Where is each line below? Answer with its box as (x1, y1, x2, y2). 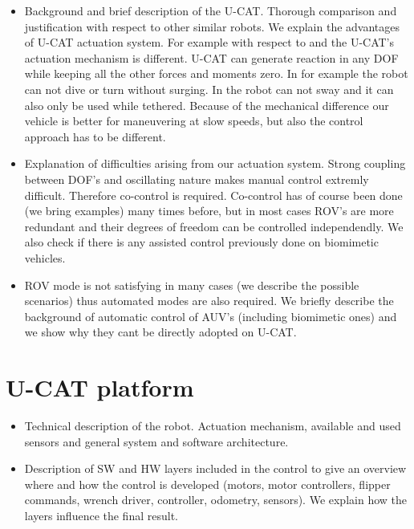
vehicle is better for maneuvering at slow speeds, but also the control (24, 112, 363, 129)
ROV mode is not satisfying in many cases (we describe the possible (24, 276, 359, 293)
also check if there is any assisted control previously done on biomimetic (24, 234, 379, 250)
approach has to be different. (24, 128, 166, 144)
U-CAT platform (6, 371, 194, 404)
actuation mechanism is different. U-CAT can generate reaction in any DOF (24, 49, 399, 66)
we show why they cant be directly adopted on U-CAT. (24, 324, 297, 340)
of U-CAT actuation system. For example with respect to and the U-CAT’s (24, 34, 395, 51)
